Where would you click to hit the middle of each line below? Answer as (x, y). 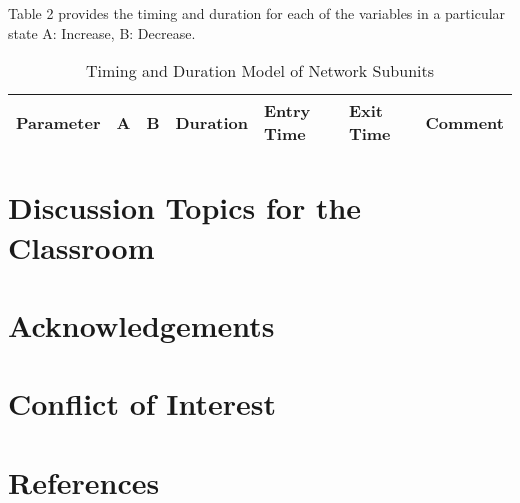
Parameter (58, 122)
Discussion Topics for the (185, 207)
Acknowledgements (141, 324)
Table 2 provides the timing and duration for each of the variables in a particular (257, 13)
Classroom (81, 246)
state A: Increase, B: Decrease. (102, 32)
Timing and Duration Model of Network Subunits (260, 71)
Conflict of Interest (142, 403)
